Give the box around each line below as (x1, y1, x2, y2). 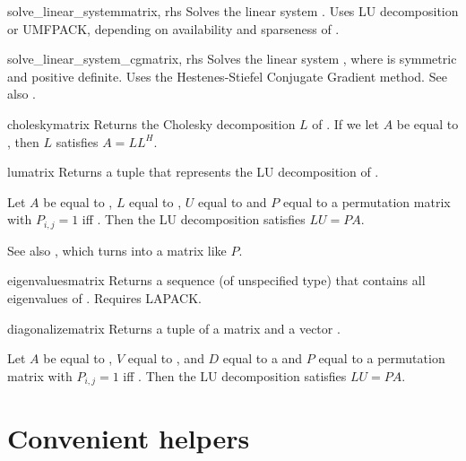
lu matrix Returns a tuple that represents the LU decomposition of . (7, 162, 379, 181)
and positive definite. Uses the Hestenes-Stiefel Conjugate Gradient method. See (7, 66, 447, 85)
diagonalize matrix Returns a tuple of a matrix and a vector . (7, 318, 341, 337)
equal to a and (222, 349, 303, 368)
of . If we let (312, 114, 379, 133)
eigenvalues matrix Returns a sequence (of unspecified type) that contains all (7, 271, 426, 290)
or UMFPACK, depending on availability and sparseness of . (7, 19, 340, 38)
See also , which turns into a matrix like (7, 240, 227, 259)
